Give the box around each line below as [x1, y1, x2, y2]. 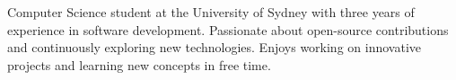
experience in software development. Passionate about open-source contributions [7, 20, 449, 39]
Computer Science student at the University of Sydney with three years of [7, 3, 415, 21]
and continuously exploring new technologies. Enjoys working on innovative [7, 38, 421, 57]
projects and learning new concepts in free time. [7, 55, 271, 74]
